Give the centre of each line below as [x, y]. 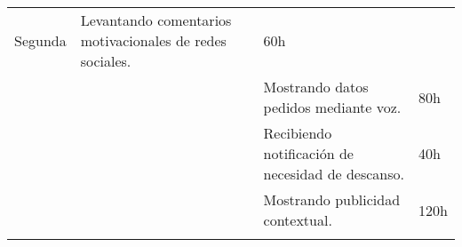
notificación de [308, 153]
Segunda [40, 40]
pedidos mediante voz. [332, 107]
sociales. [106, 61]
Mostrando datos [316, 87]
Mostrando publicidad [332, 199]
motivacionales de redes [153, 40]
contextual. [298, 220]
